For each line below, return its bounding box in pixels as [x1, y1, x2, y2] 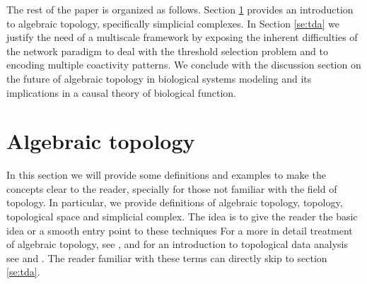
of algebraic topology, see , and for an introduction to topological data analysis [6, 237, 349, 252]
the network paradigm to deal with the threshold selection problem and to [6, 43, 328, 58]
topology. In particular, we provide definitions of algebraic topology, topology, [6, 195, 343, 210]
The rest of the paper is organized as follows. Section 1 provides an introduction [6, 2, 354, 16]
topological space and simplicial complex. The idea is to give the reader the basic [6, 209, 358, 224]
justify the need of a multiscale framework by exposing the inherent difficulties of [6, 30, 358, 45]
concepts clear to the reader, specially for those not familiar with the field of [6, 181, 337, 196]
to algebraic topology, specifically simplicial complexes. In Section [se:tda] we [6, 16, 339, 30]
